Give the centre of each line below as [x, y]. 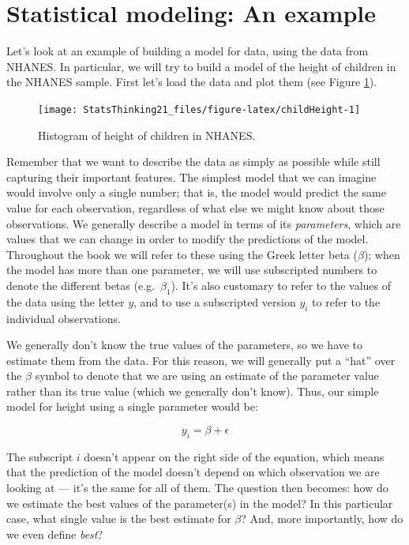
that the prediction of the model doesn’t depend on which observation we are [193, 472]
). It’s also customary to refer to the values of [281, 285]
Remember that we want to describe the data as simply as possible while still [193, 162]
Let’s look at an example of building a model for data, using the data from [188, 51]
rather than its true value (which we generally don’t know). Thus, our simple [193, 391]
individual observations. [64, 318]
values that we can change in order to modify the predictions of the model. [188, 239]
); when [382, 254]
